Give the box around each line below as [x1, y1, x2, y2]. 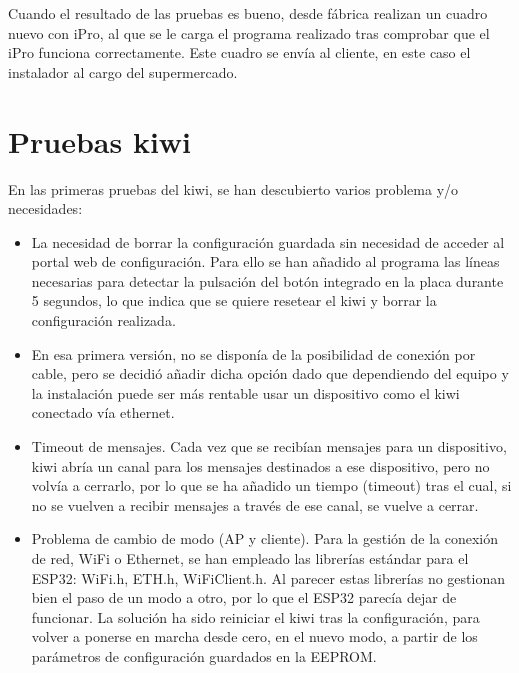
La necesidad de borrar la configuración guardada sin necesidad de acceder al [31, 231, 505, 252]
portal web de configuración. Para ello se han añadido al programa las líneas [31, 251, 500, 272]
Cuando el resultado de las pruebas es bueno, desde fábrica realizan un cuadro [8, 3, 488, 23]
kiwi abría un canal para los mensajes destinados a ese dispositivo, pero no [31, 455, 490, 476]
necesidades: [8, 198, 83, 219]
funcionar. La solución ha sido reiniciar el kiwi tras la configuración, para [31, 606, 480, 627]
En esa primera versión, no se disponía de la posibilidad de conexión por [31, 343, 476, 364]
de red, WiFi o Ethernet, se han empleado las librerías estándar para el [31, 548, 469, 568]
